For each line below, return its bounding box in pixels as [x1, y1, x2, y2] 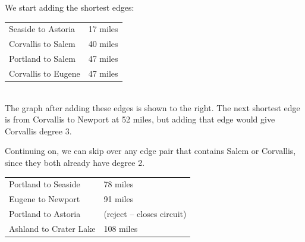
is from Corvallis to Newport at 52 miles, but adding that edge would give [5, 113, 275, 125]
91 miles [103, 193, 134, 205]
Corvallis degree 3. [5, 124, 72, 137]
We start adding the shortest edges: [5, 1, 134, 13]
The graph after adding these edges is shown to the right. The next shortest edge [5, 101, 300, 114]
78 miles [103, 178, 134, 190]
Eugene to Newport [9, 193, 80, 205]
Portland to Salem [9, 52, 76, 65]
